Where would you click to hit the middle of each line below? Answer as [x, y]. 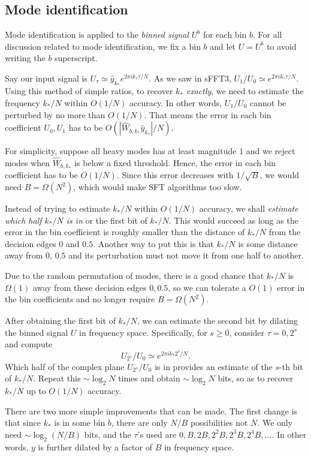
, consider [247, 332]
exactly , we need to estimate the [245, 91]
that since [23, 423]
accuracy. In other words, [176, 103]
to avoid [282, 46]
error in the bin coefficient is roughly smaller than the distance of [125, 232]
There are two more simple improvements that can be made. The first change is [151, 411]
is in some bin [80, 423]
